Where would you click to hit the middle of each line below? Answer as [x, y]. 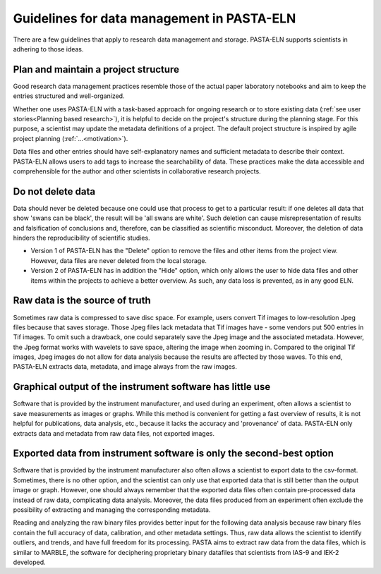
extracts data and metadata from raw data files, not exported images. [114, 433]
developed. [29, 562]
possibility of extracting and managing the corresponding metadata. [112, 510]
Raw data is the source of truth [82, 301]
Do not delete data [54, 191]
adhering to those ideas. [48, 49]
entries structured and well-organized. [69, 96]
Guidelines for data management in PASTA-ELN [155, 18]
